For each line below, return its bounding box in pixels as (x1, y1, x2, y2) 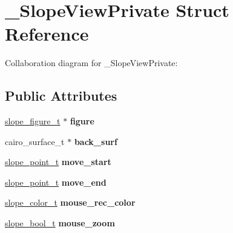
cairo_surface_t (5, 135, 65, 147)
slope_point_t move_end (5, 175, 107, 188)
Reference (5, 21, 89, 46)
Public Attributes (5, 86, 117, 105)
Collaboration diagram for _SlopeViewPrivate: (5, 56, 178, 69)
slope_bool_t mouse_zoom (5, 217, 115, 229)
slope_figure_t (5, 115, 61, 127)
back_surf (74, 135, 117, 147)
